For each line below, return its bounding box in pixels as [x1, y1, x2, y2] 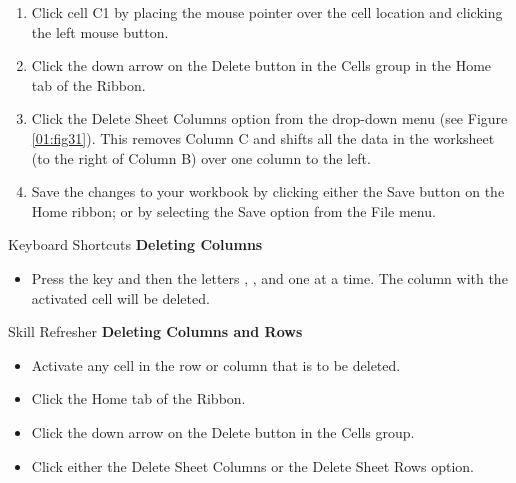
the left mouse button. [31, 21, 169, 42]
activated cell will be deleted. [31, 287, 210, 308]
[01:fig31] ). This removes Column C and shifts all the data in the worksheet [31, 127, 495, 148]
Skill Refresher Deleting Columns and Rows [8, 321, 303, 342]
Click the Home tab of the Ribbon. [31, 388, 246, 409]
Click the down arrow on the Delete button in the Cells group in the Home [31, 55, 492, 76]
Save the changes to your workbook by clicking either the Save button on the [31, 181, 505, 202]
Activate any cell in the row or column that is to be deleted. [31, 354, 401, 375]
